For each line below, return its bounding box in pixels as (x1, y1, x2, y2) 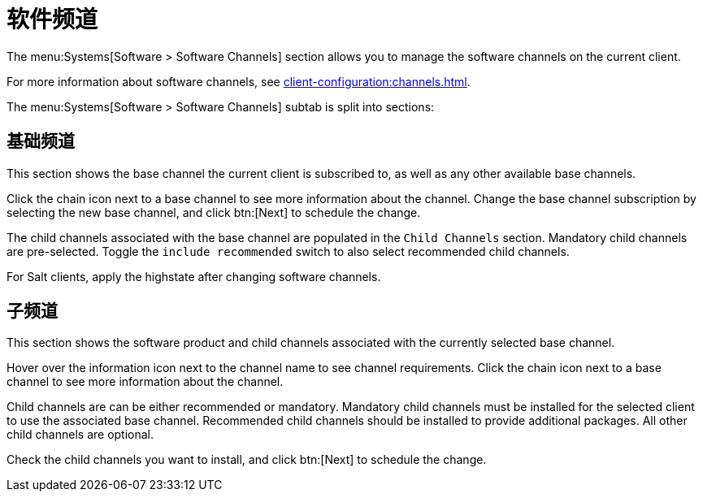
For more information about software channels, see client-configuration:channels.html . (7, 74, 471, 89)
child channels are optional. (7, 427, 154, 442)
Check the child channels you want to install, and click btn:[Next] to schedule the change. (7, 453, 487, 467)
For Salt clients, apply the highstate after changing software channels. (7, 269, 381, 284)
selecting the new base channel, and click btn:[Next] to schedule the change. (7, 205, 421, 219)
